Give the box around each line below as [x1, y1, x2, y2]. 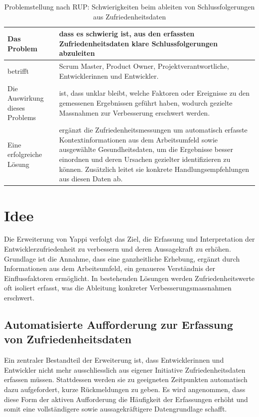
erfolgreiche [7, 149, 42, 159]
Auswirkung [7, 93, 44, 103]
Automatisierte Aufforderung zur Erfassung [4, 317, 233, 332]
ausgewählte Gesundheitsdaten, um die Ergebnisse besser [59, 144, 233, 154]
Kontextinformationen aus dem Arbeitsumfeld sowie [59, 134, 218, 144]
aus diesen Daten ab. [59, 173, 123, 184]
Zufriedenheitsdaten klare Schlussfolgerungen [59, 38, 218, 48]
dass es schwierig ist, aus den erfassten [59, 28, 195, 39]
